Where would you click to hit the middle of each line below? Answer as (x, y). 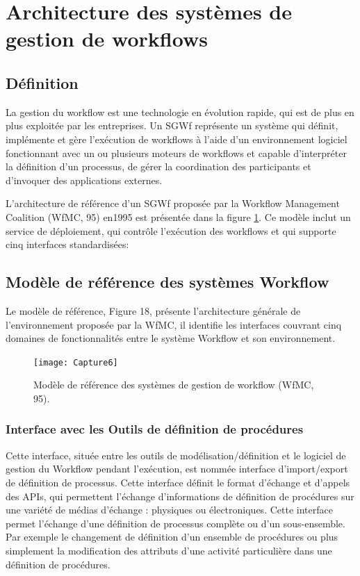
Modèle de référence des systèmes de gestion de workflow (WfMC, (174, 385)
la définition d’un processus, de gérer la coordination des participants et (158, 166)
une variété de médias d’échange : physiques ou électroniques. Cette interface (169, 510)
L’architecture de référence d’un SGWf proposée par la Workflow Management (173, 203)
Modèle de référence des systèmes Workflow (167, 282)
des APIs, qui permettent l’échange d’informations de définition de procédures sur (180, 496)
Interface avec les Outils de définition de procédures (155, 429)
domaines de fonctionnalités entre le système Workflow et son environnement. (171, 338)
